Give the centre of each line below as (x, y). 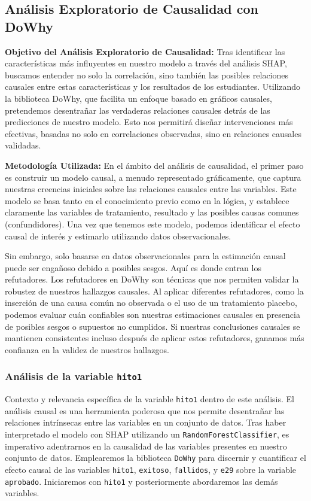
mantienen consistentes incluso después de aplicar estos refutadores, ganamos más (155, 338)
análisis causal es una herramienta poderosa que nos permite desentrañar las (145, 410)
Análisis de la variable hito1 (74, 376)
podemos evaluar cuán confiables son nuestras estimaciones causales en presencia (153, 315)
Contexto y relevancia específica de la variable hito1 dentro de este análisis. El (150, 399)
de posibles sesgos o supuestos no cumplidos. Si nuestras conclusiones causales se (153, 326)
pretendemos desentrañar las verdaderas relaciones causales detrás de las (138, 110)
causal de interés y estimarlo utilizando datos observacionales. (118, 236)
